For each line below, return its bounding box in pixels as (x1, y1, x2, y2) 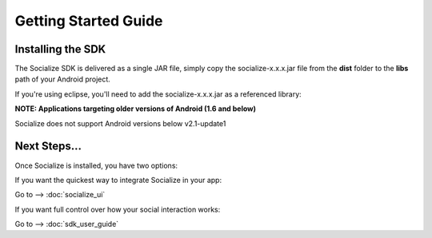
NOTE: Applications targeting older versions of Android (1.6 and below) (14, 104, 256, 113)
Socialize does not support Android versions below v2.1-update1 (14, 118, 226, 128)
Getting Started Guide (14, 12, 163, 30)
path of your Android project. (14, 74, 111, 84)
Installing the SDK (14, 42, 106, 56)
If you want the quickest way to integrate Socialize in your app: (14, 175, 222, 184)
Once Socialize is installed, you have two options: (14, 161, 178, 170)
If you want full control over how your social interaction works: (14, 204, 221, 214)
